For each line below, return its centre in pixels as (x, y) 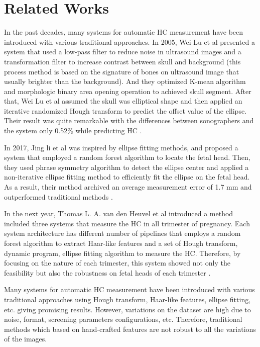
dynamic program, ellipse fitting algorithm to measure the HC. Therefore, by (122, 253)
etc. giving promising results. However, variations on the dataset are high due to (127, 309)
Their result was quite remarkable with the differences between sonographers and (129, 120)
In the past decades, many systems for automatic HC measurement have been (124, 32)
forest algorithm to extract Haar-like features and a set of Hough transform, (121, 243)
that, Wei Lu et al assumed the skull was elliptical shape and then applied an (123, 101)
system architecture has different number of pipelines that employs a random (122, 233)
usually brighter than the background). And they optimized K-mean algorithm (125, 81)
